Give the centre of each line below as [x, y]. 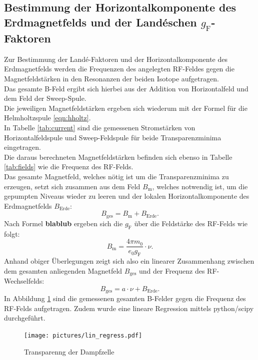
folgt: [12, 233]
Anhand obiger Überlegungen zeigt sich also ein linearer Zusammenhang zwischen [129, 260]
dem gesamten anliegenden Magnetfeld [63, 270]
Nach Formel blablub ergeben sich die [63, 223]
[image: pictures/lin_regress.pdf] [83, 335]
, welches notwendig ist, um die [200, 186]
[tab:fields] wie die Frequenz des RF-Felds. [69, 167]
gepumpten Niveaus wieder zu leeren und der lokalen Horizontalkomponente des [127, 196]
